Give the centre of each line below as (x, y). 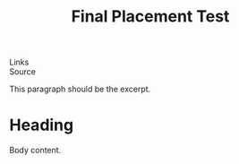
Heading (42, 125)
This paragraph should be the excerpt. (80, 89)
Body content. (35, 151)
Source (22, 72)
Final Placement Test (150, 17)
